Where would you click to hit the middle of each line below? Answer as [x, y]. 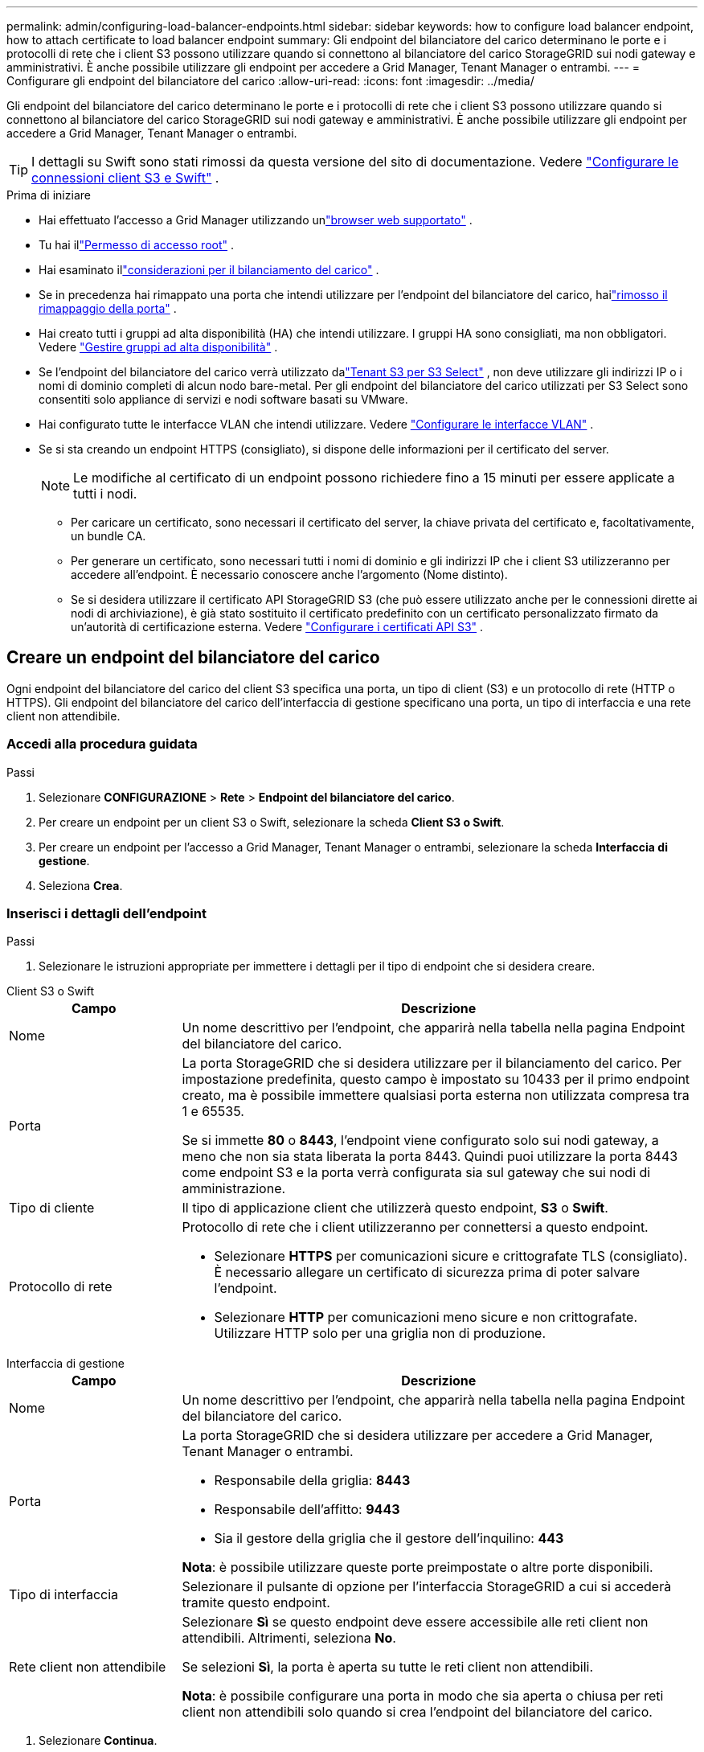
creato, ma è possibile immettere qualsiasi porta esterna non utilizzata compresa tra [436, 1096]
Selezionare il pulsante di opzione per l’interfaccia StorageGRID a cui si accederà [427, 1587]
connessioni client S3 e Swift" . [125, 178]
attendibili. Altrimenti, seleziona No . [289, 1638]
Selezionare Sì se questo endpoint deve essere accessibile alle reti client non [415, 1622]
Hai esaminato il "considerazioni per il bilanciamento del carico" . [209, 270]
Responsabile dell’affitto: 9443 [307, 1510]
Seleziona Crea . [81, 885]
